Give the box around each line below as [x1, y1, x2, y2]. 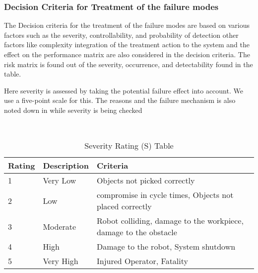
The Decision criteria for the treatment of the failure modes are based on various [4, 20, 250, 30]
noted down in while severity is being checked [4, 104, 142, 115]
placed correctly [97, 200, 152, 212]
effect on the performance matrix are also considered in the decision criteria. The [4, 49, 250, 59]
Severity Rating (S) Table [84, 140, 174, 152]
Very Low [43, 175, 76, 186]
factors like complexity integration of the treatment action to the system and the [4, 39, 250, 50]
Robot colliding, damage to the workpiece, [97, 215, 244, 227]
